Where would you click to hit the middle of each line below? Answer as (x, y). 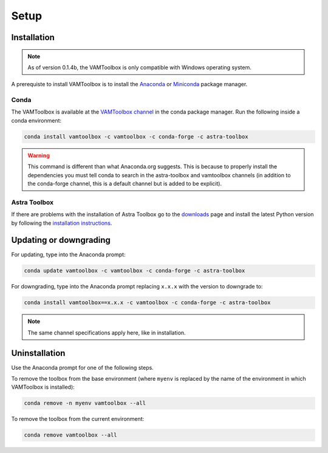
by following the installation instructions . (62, 223)
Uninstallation (38, 353)
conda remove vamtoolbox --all (71, 435)
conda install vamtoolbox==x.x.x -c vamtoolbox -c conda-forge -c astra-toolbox (147, 303)
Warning (39, 155)
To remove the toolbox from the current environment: (78, 419)
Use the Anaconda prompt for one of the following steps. (83, 367)
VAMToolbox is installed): (43, 387)
